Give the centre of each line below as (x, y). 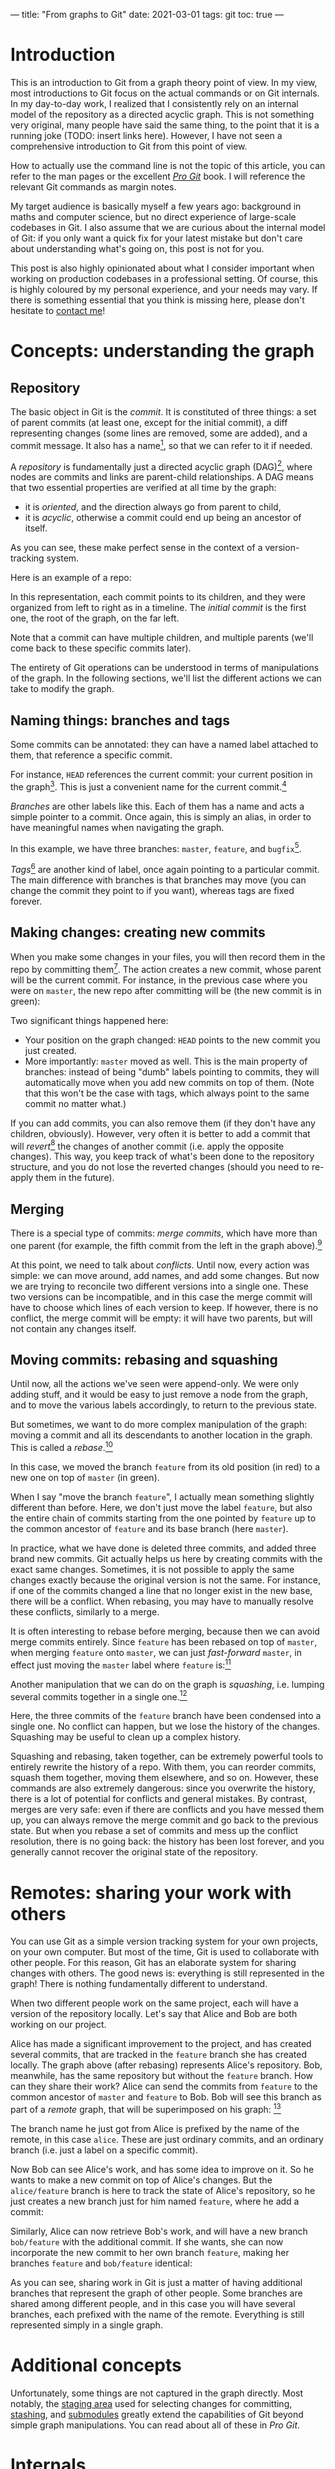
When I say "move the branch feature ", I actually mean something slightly (162, 1497)
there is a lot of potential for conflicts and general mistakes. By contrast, (159, 1799)
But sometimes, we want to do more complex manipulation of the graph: (159, 1425)
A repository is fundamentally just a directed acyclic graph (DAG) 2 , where (161, 466)
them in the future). (75, 1178)
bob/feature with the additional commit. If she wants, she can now (147, 2242)
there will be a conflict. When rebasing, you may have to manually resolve (162, 1601)
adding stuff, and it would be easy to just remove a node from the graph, (159, 1395)
